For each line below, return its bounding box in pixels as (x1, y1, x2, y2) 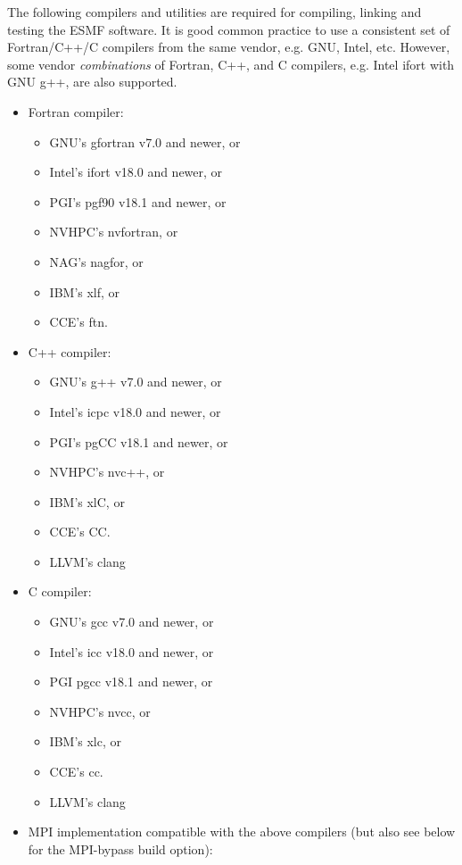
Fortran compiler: (28, 102, 124, 121)
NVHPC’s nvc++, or (49, 462, 165, 481)
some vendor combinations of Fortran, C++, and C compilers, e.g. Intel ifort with (7, 54, 455, 73)
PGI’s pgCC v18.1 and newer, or (49, 432, 228, 451)
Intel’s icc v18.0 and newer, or (49, 642, 214, 661)
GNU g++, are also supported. (7, 72, 177, 91)
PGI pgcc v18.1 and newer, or (49, 672, 213, 691)
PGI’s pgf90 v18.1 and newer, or (49, 192, 227, 211)
